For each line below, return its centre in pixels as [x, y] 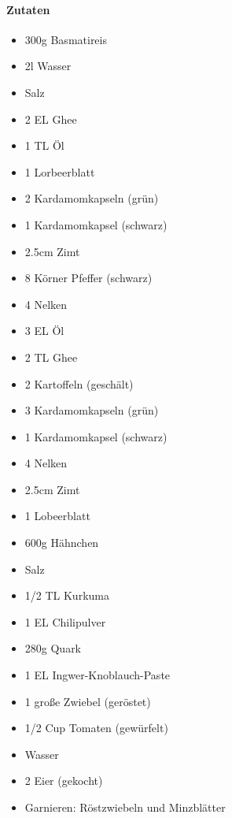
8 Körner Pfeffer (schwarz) [88, 278]
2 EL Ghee [51, 119]
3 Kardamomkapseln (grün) [92, 410]
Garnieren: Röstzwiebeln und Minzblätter [125, 807]
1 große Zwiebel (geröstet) [88, 701]
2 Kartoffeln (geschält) [79, 383]
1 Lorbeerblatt [60, 171]
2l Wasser [48, 66]
